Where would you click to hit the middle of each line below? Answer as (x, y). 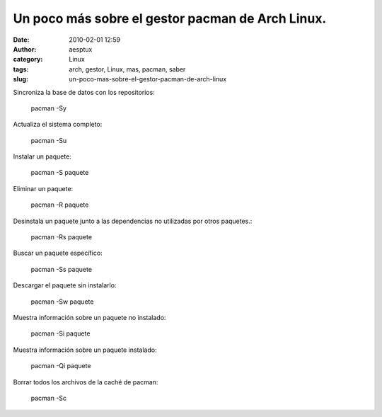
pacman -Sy (49, 108)
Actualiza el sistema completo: (58, 125)
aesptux (81, 49)
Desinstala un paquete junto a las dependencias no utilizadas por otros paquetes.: (133, 221)
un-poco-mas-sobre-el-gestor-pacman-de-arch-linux (148, 79)
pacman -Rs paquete (61, 237)
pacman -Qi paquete (61, 366)
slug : (21, 79)
